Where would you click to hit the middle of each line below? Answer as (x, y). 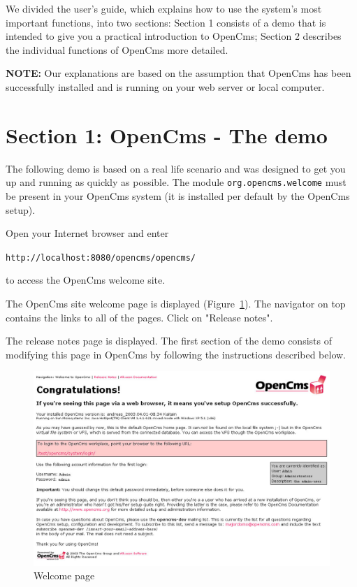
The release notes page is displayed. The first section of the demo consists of (169, 341)
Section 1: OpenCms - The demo (167, 135)
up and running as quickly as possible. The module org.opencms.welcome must (176, 182)
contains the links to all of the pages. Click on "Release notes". (139, 317)
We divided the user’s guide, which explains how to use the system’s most (164, 8)
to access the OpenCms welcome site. (86, 280)
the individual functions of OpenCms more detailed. (117, 49)
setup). (21, 209)
